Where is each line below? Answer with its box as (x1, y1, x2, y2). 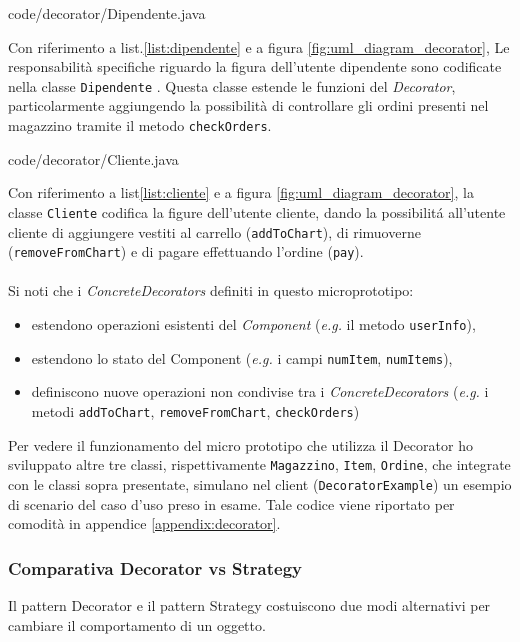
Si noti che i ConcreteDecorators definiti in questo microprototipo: (8, 280, 414, 301)
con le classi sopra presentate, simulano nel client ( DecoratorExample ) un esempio (8, 473, 512, 494)
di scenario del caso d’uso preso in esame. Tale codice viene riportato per (8, 493, 455, 514)
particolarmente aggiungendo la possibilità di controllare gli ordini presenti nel (8, 95, 489, 116)
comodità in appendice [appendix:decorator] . (8, 513, 281, 534)
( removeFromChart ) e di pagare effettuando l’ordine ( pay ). (8, 241, 364, 262)
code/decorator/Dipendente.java (8, 3, 206, 23)
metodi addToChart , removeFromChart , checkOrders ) (31, 400, 360, 421)
